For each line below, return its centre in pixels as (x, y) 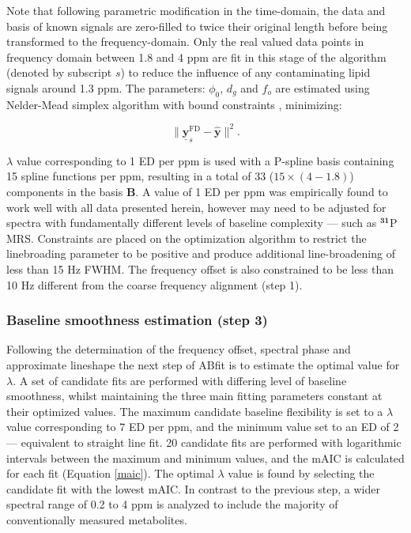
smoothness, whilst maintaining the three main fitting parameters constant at (194, 396)
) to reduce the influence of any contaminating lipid (245, 72)
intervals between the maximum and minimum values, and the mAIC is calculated (205, 457)
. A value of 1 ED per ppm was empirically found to (262, 192)
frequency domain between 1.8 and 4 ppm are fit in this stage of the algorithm (196, 57)
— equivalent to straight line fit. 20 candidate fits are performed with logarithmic (204, 442)
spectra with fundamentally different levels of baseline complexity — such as (192, 223)
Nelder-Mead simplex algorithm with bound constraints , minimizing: (174, 104)
